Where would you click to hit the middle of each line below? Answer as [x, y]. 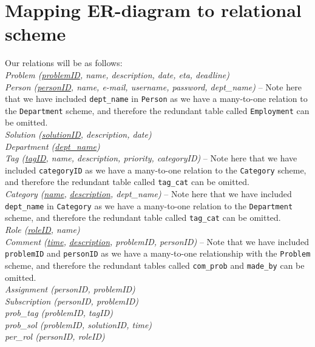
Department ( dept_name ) [52, 146]
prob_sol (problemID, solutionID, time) [79, 324]
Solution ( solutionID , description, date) [78, 134]
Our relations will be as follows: [64, 63]
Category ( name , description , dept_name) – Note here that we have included [148, 194]
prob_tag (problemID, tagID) [59, 313]
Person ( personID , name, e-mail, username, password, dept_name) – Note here [153, 86]
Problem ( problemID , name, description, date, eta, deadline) [117, 74]
